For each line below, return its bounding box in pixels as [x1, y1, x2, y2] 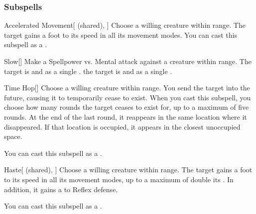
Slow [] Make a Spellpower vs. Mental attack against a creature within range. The [4, 56, 252, 66]
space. [4, 131, 22, 142]
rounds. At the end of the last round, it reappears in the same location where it [4, 111, 247, 122]
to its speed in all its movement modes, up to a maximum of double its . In [4, 174, 234, 184]
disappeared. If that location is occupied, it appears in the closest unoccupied [4, 121, 241, 132]
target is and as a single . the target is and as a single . [4, 66, 172, 76]
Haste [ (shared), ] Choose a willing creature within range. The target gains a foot [4, 164, 253, 175]
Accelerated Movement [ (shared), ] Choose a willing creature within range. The [4, 20, 246, 30]
